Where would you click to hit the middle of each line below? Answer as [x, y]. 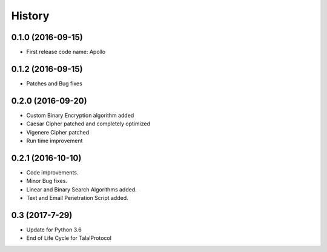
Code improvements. [52, 172]
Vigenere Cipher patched [58, 132]
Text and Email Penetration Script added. [77, 198]
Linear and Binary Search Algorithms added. [82, 189]
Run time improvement [54, 141]
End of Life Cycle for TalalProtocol [69, 238]
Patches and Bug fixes [54, 83]
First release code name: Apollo [66, 52]
